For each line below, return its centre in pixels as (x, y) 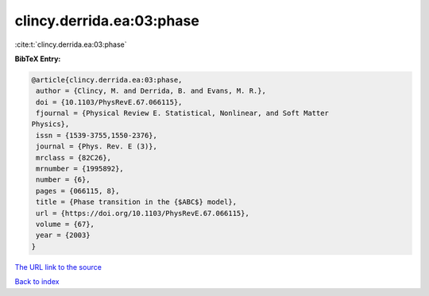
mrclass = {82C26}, (73, 158)
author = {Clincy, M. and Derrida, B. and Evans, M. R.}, (151, 91)
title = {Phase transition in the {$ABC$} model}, (137, 202)
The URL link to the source (58, 267)
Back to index (37, 282)
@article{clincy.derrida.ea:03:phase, (107, 80)
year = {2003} (63, 235)
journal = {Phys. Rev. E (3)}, (97, 146)
